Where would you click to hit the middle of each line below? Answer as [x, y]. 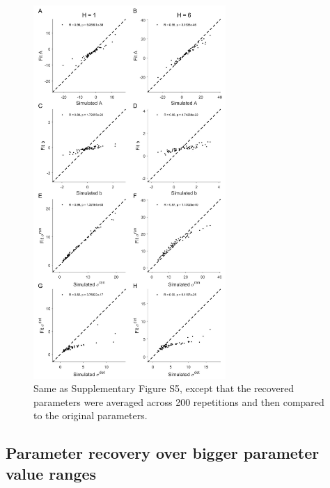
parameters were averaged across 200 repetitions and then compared [179, 401]
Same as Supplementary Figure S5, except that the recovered [164, 388]
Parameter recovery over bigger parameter [163, 453]
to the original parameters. [91, 415]
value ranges [51, 473]
